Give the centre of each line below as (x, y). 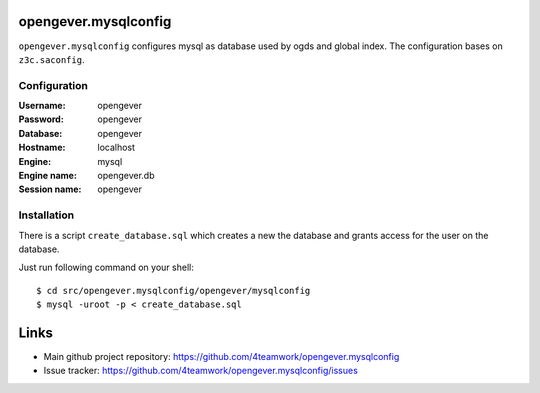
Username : (42, 106)
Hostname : (42, 147)
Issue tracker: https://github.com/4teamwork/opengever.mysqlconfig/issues (201, 371)
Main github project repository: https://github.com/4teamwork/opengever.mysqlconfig (221, 356)
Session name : (50, 189)
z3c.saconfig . (51, 59)
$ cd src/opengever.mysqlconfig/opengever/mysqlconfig (173, 290)
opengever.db (126, 175)
